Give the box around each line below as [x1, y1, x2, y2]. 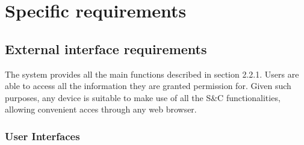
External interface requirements [5, 39, 207, 58]
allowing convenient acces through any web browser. [5, 103, 197, 116]
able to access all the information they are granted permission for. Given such [5, 79, 291, 92]
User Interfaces [5, 128, 80, 143]
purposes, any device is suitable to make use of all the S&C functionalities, [5, 91, 281, 103]
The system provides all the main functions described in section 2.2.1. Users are [5, 67, 299, 80]
